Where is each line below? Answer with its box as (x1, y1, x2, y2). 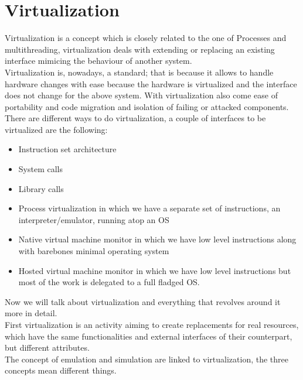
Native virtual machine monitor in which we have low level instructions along (18, 233, 297, 245)
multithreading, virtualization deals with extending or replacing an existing (5, 43, 275, 55)
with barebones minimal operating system (18, 245, 169, 257)
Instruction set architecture (18, 143, 117, 155)
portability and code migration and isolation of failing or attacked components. (5, 100, 289, 112)
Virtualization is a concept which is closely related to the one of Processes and (5, 32, 287, 44)
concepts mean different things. (5, 364, 117, 376)
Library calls (18, 182, 64, 194)
